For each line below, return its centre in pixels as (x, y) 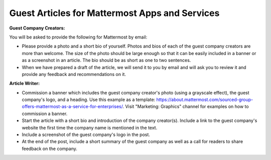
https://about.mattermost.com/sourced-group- (205, 99)
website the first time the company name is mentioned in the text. (90, 127)
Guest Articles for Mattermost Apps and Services (114, 13)
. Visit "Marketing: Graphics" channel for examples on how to (186, 106)
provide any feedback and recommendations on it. (74, 74)
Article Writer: (25, 83)
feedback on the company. (49, 148)
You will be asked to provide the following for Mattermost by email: (78, 37)
